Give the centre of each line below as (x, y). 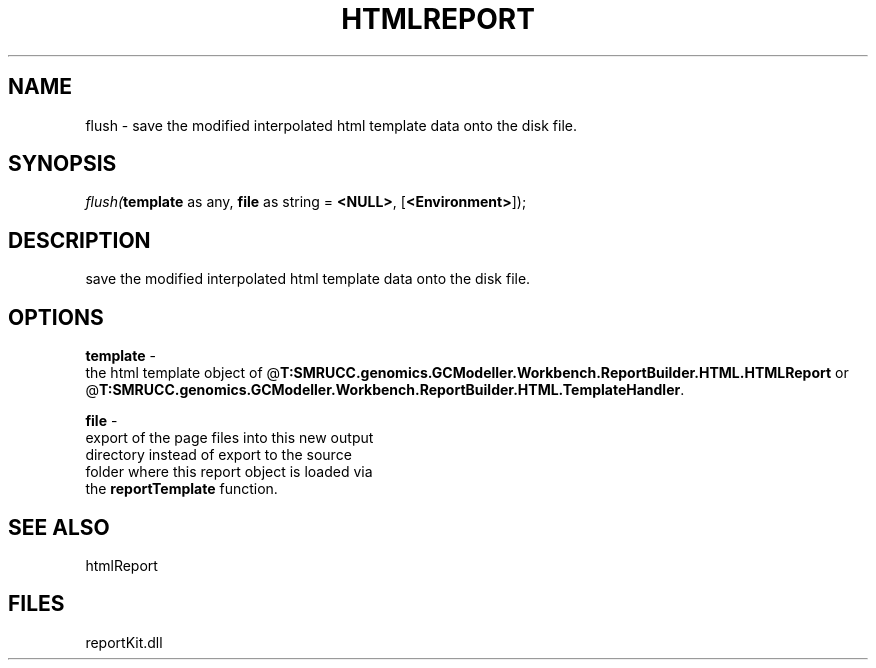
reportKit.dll (124, 642)
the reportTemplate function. (181, 489)
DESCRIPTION (79, 240)
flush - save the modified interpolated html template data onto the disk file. (331, 125)
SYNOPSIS (62, 164)
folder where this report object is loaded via (229, 472)
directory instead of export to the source (218, 455)
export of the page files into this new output (229, 438)
